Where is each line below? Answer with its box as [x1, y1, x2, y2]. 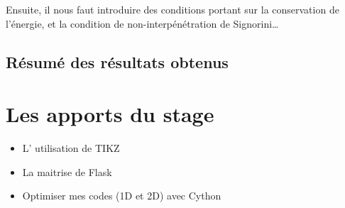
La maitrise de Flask [22, 164, 112, 179]
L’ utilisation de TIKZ [22, 141, 120, 155]
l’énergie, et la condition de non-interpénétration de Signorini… [6, 16, 279, 31]
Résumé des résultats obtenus [6, 50, 229, 72]
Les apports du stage [6, 99, 214, 128]
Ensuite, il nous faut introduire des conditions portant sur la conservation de [6, 2, 339, 16]
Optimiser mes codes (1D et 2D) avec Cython [22, 188, 221, 203]
